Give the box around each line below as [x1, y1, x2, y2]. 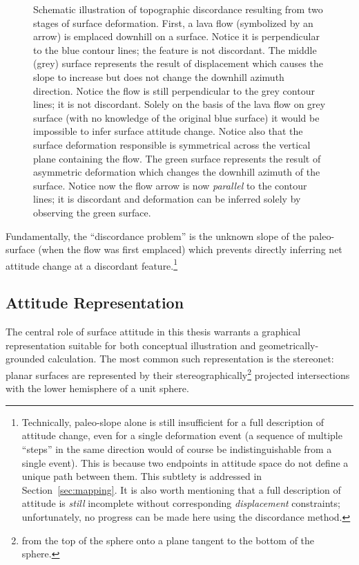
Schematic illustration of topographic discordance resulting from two [33, 2, 323, 16]
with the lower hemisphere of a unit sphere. [6, 381, 189, 396]
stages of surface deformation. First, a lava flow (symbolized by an [33, 15, 313, 30]
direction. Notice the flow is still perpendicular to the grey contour [33, 83, 315, 98]
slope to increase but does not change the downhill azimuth [33, 69, 284, 84]
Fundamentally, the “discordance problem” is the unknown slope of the [6, 228, 306, 243]
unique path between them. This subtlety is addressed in [21, 469, 262, 483]
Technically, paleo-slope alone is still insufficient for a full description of [21, 414, 324, 429]
